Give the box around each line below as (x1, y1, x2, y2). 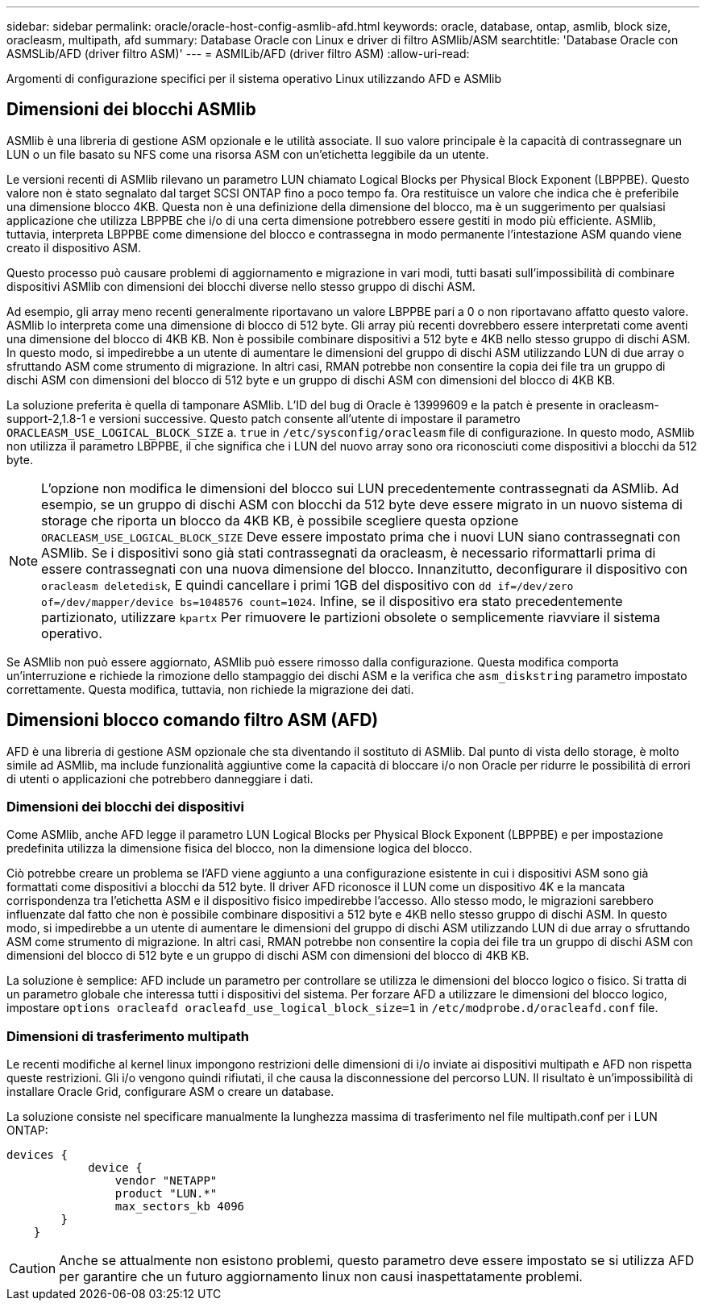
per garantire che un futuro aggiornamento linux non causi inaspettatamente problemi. (59, 1268, 583, 1285)
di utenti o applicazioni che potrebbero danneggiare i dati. (6, 771, 314, 786)
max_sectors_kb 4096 (114, 1200, 245, 1214)
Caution (9, 1260, 56, 1277)
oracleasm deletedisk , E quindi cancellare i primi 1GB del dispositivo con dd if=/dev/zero (41, 576, 574, 593)
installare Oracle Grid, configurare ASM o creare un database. (6, 1085, 334, 1099)
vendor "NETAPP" (114, 1174, 218, 1188)
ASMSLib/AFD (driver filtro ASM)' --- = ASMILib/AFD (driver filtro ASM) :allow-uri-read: (6, 47, 470, 60)
